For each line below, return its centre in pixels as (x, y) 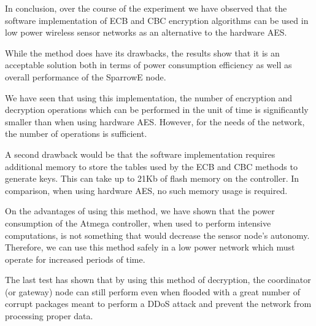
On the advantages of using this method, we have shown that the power (140, 211)
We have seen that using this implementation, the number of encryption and (149, 97)
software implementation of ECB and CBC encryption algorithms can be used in (157, 20)
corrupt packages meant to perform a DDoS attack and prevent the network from (158, 304)
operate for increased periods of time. (75, 259)
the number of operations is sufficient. (76, 134)
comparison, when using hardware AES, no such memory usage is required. (146, 190)
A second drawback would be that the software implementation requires (140, 154)
